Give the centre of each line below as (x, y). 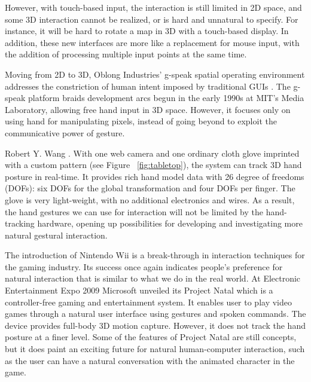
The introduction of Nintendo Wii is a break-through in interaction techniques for (155, 255)
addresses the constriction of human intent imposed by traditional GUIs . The (148, 86)
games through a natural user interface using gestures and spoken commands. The (155, 314)
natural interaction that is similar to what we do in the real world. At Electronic (153, 278)
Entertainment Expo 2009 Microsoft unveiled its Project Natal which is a (139, 290)
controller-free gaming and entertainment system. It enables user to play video (148, 302)
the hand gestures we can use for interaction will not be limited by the (134, 211)
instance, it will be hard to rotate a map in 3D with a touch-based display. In (147, 31)
